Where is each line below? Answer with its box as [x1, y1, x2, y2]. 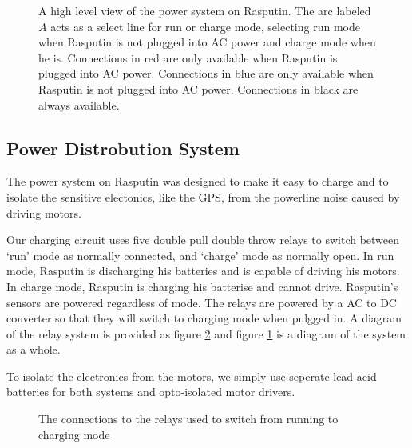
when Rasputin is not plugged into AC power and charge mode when [38, 34, 376, 50]
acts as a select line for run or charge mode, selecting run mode [50, 18, 360, 34]
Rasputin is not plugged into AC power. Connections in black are [38, 80, 359, 97]
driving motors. [6, 204, 81, 221]
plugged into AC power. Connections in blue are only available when [38, 65, 374, 82]
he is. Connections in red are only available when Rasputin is [38, 49, 338, 66]
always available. [38, 96, 120, 113]
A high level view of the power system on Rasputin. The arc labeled [38, 2, 371, 18]
